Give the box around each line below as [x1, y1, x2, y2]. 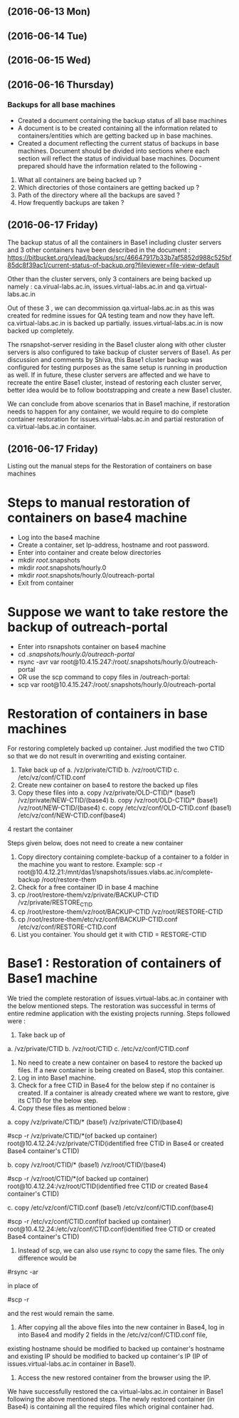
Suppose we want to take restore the [7, 603, 229, 620]
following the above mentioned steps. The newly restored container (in [7, 1395, 215, 1404]
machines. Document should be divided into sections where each [17, 146, 210, 155]
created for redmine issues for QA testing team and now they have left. [7, 311, 215, 320]
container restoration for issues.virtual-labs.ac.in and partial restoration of [7, 414, 224, 423]
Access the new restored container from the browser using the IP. [17, 1374, 211, 1382]
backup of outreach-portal [7, 619, 169, 635]
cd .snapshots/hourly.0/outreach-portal [17, 650, 135, 659]
